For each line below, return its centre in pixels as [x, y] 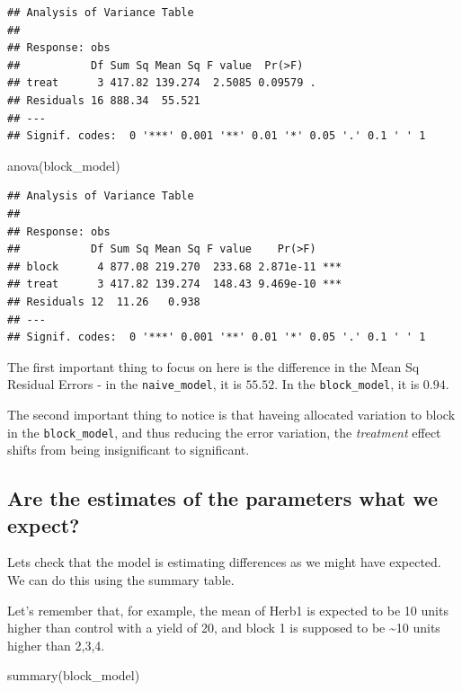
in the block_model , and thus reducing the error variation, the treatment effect [224, 432]
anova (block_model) [64, 165]
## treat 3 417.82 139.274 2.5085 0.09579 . [162, 83]
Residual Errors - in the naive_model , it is [124, 384]
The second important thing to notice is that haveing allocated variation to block [231, 414]
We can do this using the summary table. [121, 579]
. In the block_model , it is [347, 384]
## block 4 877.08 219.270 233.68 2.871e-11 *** [175, 266]
